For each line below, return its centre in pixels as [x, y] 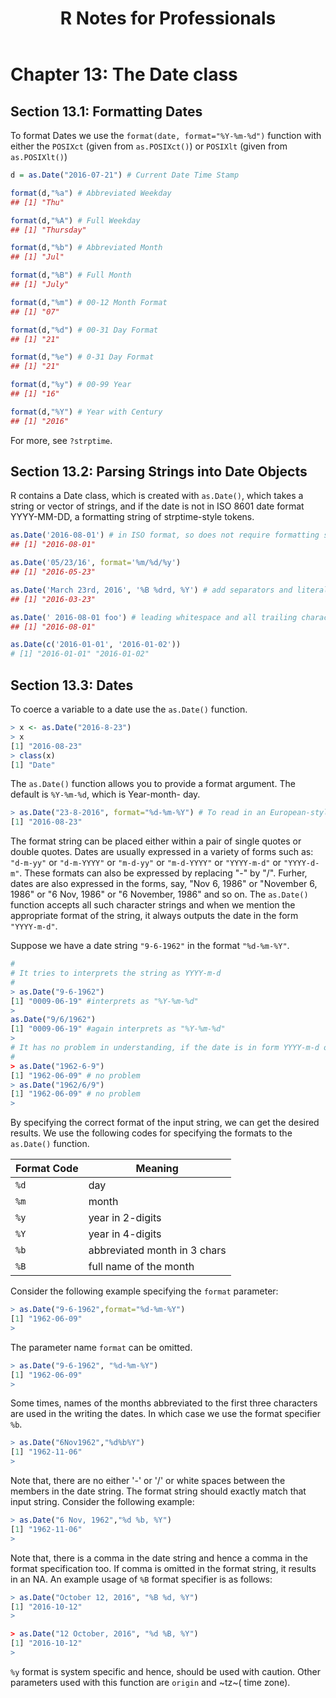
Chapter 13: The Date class [124, 74]
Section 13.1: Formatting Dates [106, 111]
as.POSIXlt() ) [39, 156]
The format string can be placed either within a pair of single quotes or [156, 841]
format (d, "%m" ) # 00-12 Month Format [89, 302]
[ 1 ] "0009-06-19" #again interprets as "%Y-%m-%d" [118, 1029]
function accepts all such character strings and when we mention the [153, 905]
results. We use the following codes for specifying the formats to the [151, 1133]
